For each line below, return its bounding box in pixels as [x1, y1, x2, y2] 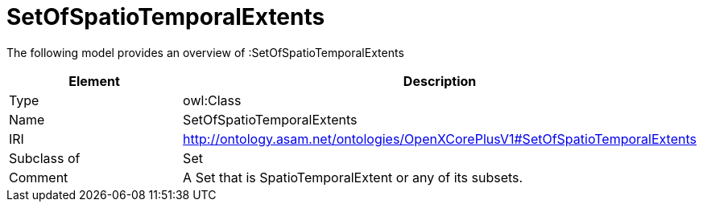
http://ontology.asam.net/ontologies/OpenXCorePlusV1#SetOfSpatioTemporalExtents [183, 130, 697, 147]
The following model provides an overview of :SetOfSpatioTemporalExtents [6, 45, 404, 59]
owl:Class [183, 92, 242, 108]
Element [68, 72, 120, 89]
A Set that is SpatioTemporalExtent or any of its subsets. [183, 169, 523, 186]
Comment [9, 169, 68, 186]
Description [403, 72, 477, 89]
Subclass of [9, 149, 81, 166]
